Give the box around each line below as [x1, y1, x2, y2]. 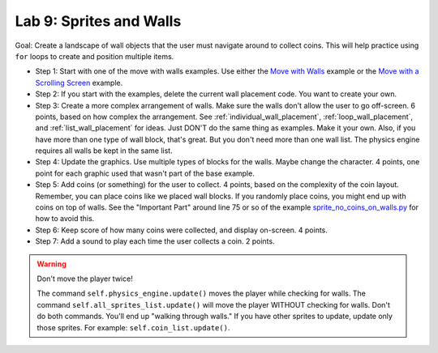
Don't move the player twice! [36, 274, 133, 283]
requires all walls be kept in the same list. [35, 146, 174, 155]
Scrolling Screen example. [35, 78, 123, 87]
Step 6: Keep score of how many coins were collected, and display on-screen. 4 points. [35, 225, 328, 235]
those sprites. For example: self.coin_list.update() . [36, 322, 230, 332]
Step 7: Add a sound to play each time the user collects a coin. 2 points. [35, 236, 275, 246]
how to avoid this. [35, 214, 95, 223]
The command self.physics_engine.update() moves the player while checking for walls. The [36, 288, 367, 299]
